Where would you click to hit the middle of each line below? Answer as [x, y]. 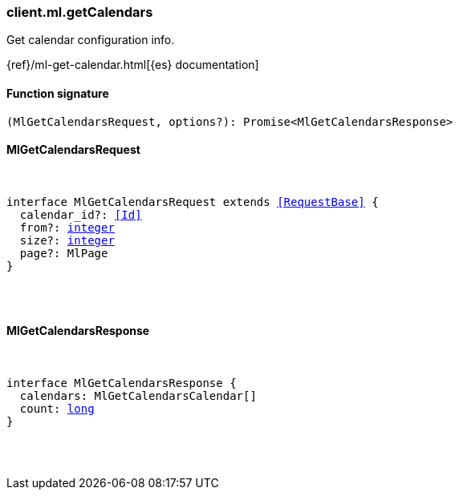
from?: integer [67, 227]
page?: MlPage [64, 253]
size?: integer [67, 240]
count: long [57, 409]
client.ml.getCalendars [80, 12]
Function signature [58, 93]
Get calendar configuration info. [91, 40]
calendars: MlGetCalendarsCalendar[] [138, 396]
